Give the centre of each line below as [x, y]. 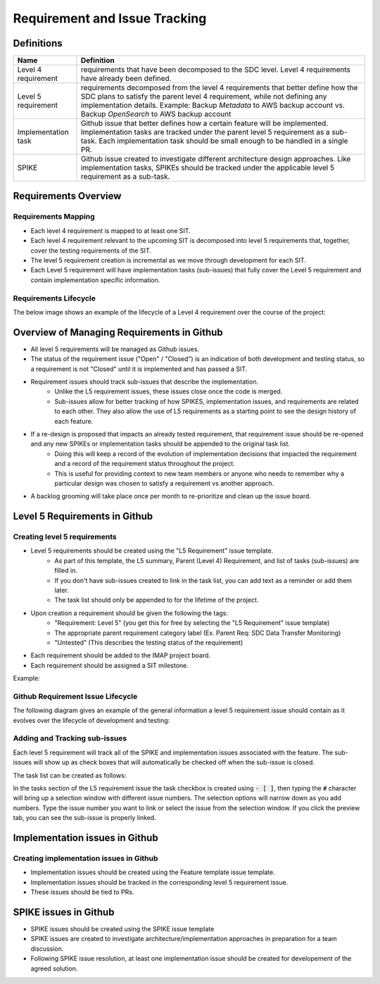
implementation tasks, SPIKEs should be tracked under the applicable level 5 [208, 168]
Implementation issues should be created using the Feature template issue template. [153, 872]
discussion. [47, 948]
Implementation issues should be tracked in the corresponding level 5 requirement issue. [159, 882]
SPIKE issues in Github [64, 912]
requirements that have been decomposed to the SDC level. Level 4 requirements [216, 70]
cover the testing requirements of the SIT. [91, 251]
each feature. [74, 421]
